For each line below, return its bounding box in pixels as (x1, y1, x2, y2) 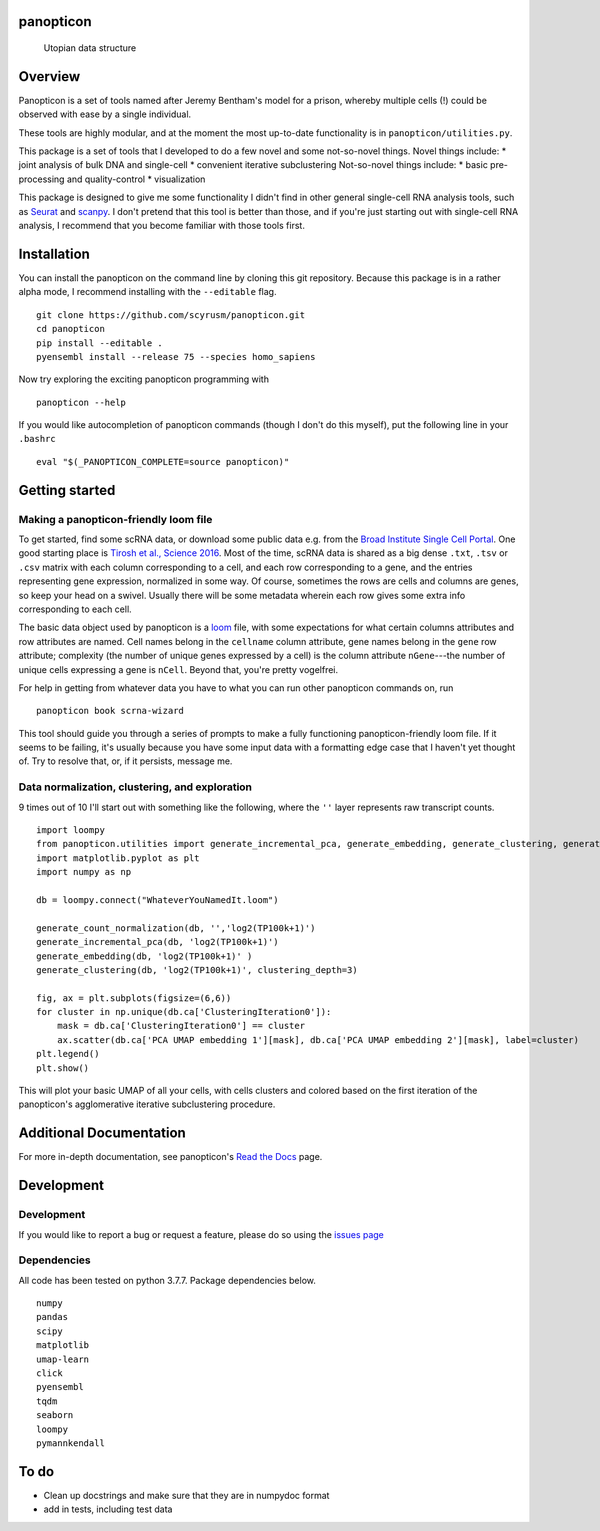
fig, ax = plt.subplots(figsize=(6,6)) (36, 992, 232, 1004)
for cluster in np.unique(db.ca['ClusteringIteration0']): (36, 1006, 332, 1018)
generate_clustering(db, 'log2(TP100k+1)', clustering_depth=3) (36, 964, 359, 975)
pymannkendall (36, 1437, 105, 1449)
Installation (18, 245, 90, 262)
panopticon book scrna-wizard (36, 705, 185, 717)
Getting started (18, 481, 116, 499)
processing (18, 173, 65, 185)
